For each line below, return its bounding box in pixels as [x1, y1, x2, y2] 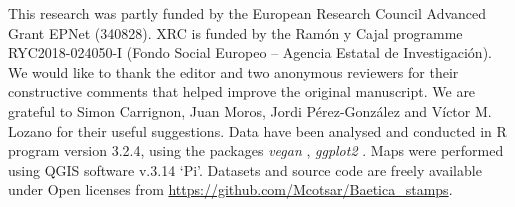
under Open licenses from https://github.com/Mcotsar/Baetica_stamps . [8, 179, 453, 200]
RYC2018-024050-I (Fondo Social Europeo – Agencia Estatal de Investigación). [8, 42, 492, 63]
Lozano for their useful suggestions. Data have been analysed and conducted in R [8, 120, 507, 141]
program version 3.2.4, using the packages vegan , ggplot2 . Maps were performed [8, 140, 504, 161]
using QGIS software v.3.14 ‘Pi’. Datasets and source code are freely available [8, 159, 482, 180]
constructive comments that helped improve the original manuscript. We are [8, 81, 476, 102]
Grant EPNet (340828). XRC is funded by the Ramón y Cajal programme [8, 22, 463, 43]
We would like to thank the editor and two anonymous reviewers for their [8, 61, 459, 82]
